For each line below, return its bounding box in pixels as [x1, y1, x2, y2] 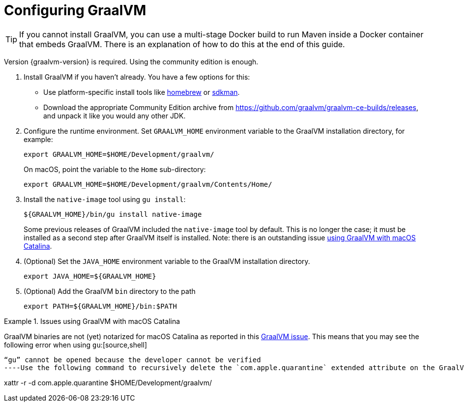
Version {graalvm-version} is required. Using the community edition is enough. [4, 57, 259, 66]
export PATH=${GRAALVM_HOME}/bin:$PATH [24, 302, 177, 310]
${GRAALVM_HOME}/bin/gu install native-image [24, 210, 202, 218]
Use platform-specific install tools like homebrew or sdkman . [43, 87, 240, 96]
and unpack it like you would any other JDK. [43, 111, 186, 120]
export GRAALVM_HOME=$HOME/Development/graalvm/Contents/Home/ [24, 180, 272, 188]
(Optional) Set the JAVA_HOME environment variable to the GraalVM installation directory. [24, 257, 310, 265]
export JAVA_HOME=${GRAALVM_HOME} [24, 272, 156, 280]
